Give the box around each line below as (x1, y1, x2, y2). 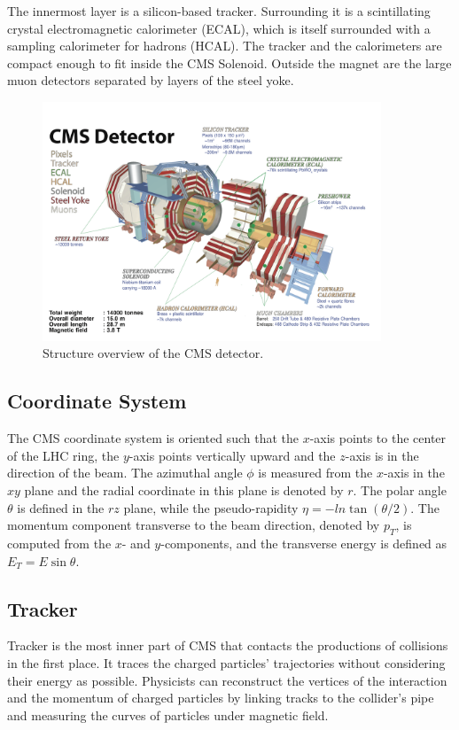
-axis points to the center (309, 429, 447, 447)
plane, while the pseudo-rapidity (123, 498, 299, 516)
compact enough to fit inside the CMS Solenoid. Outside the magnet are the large (7, 53, 452, 72)
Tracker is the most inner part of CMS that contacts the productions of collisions (7, 636, 448, 655)
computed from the (7, 533, 112, 552)
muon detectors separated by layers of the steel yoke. (7, 71, 294, 89)
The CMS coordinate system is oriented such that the (7, 429, 299, 447)
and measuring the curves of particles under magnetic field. (7, 705, 329, 724)
